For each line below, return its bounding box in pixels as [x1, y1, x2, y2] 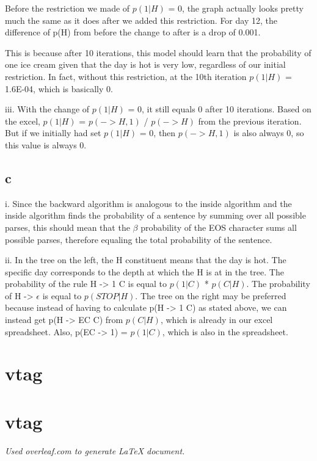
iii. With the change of [5, 103, 90, 115]
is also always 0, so [233, 126, 304, 139]
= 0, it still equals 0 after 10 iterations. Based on [128, 103, 312, 115]
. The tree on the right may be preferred [135, 289, 286, 302]
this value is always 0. [5, 138, 87, 151]
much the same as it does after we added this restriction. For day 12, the [5, 13, 277, 26]
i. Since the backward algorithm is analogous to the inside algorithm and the [5, 197, 292, 209]
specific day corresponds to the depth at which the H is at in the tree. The [5, 265, 284, 278]
